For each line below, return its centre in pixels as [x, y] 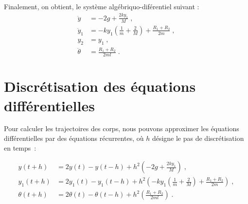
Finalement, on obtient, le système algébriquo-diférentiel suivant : [102, 6]
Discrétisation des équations [100, 86]
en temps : [20, 147]
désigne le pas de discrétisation [198, 138]
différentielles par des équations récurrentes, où [74, 138]
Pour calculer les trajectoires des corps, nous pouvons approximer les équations [122, 128]
